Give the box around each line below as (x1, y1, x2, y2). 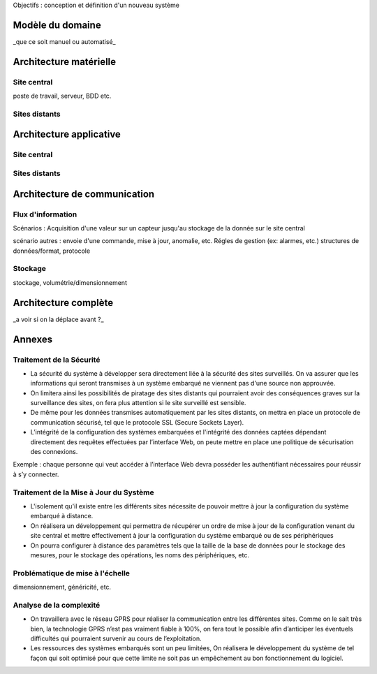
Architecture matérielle (13, 56, 117, 68)
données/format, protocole (13, 247, 91, 255)
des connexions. (30, 448, 78, 456)
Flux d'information (13, 210, 77, 219)
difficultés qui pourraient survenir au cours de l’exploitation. (30, 634, 202, 643)
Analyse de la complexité (13, 600, 101, 610)
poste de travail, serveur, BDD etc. (13, 91, 112, 101)
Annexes (13, 333, 52, 345)
